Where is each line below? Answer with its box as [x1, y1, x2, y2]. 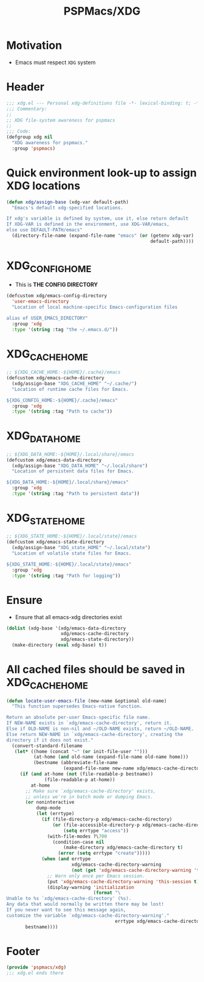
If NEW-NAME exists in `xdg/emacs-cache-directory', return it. [6, 720, 172, 726]
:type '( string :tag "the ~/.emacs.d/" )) [12, 326, 118, 332]
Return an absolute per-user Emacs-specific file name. [6, 714, 151, 721]
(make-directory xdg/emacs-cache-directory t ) [63, 844, 183, 850]
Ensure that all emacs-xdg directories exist [15, 613, 123, 620]
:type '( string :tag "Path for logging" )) [12, 572, 121, 579]
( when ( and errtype [41, 856, 91, 862]
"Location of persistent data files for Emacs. [12, 468, 135, 474]
